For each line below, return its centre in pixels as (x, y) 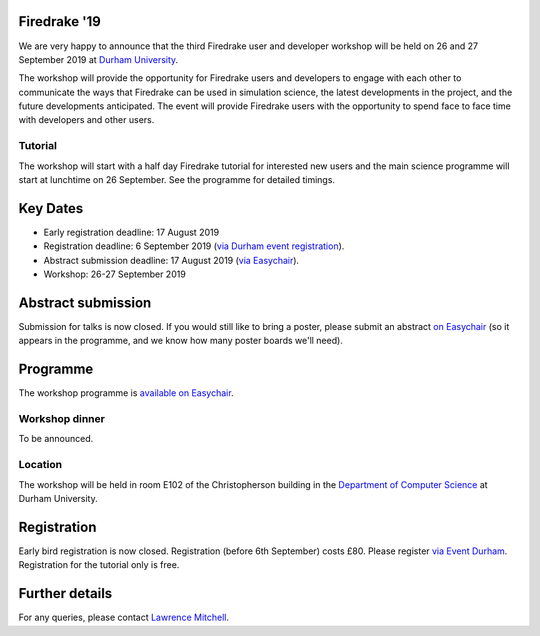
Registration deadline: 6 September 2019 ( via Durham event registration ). (194, 246)
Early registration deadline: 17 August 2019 (131, 232)
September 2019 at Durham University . (98, 59)
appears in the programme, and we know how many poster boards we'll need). (181, 341)
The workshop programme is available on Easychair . (126, 393)
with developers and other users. (86, 120)
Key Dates (51, 208)
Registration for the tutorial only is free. (99, 565)
